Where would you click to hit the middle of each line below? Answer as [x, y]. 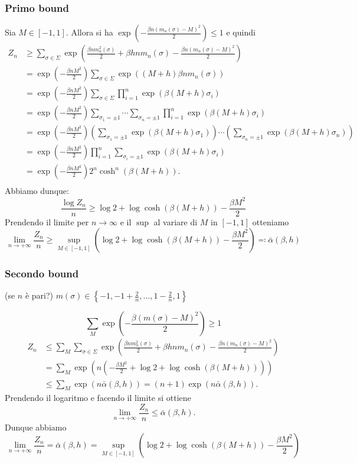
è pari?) [39, 295]
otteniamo [271, 221]
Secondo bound [42, 273]
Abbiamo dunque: [37, 191]
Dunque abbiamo [36, 427]
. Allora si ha [89, 32]
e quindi [241, 32]
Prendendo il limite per [47, 221]
